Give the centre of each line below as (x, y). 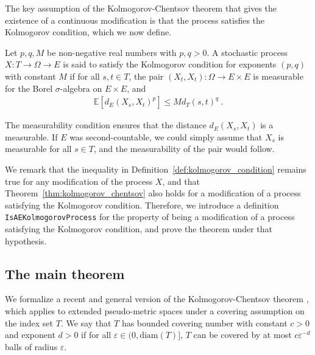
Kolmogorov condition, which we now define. (88, 32)
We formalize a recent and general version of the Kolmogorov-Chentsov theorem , (157, 299)
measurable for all (38, 149)
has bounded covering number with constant (204, 322)
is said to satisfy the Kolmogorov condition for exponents (170, 64)
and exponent (30, 335)
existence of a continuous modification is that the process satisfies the (135, 20)
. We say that (86, 322)
